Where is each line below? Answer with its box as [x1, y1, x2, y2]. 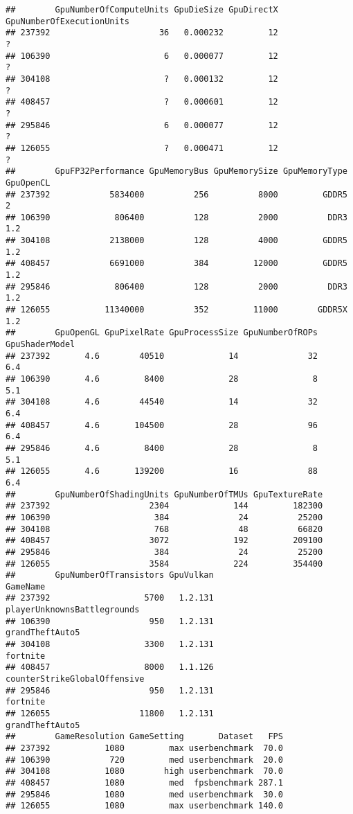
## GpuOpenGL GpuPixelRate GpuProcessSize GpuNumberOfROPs [6, 328, 318, 338]
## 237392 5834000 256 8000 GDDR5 [6, 189, 347, 200]
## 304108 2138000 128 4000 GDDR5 [6, 236, 347, 246]
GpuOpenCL [6, 177, 51, 188]
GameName [6, 581, 46, 592]
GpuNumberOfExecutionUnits [6, 16, 129, 26]
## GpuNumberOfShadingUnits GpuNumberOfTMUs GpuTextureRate [6, 489, 323, 499]
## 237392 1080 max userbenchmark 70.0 [6, 743, 283, 753]
